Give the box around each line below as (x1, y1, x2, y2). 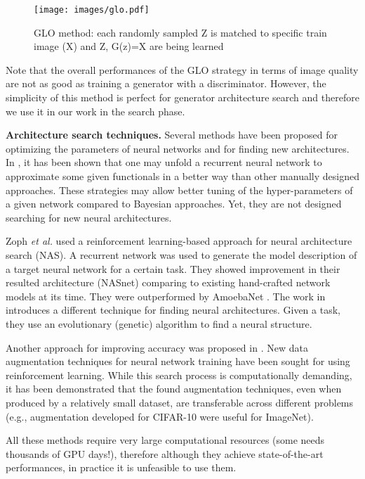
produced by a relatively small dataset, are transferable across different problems (6, 395, 354, 409)
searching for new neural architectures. (6, 210, 172, 224)
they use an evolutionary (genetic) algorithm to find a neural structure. (6, 316, 312, 331)
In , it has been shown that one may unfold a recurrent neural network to (6, 155, 322, 170)
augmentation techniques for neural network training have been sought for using (6, 354, 350, 369)
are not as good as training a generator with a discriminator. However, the (6, 76, 326, 91)
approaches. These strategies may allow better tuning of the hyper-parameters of (6, 182, 353, 197)
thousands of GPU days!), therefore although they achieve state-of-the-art (6, 446, 324, 461)
